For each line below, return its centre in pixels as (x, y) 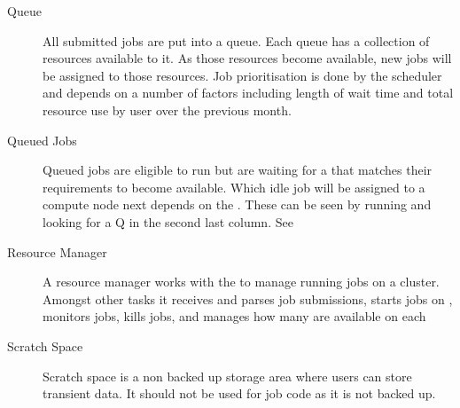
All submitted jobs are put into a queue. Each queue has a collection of (236, 40)
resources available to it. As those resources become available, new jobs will (247, 58)
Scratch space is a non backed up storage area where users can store (227, 376)
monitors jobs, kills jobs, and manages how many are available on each (234, 316)
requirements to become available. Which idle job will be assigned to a (234, 187)
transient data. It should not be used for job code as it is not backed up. (239, 393)
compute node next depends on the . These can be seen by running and (237, 204)
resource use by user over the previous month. (167, 110)
